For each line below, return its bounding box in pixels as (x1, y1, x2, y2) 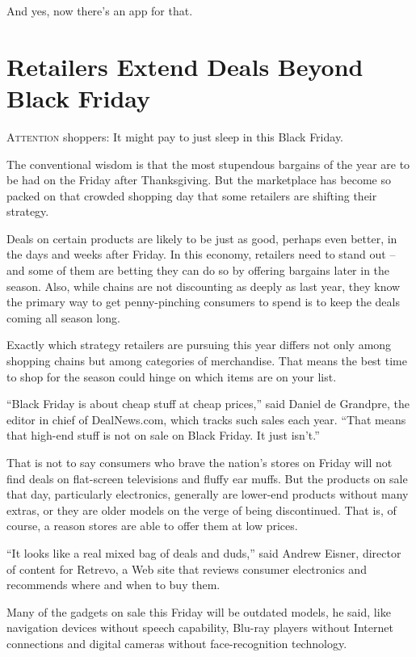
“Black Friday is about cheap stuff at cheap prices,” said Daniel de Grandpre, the (6, 395, 410, 412)
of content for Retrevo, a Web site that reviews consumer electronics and (6, 560, 367, 577)
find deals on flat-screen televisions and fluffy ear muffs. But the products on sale (6, 470, 408, 486)
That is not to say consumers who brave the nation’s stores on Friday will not (6, 454, 393, 470)
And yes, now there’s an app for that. (6, 2, 193, 19)
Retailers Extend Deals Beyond (6, 49, 363, 82)
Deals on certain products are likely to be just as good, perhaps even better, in (6, 230, 397, 246)
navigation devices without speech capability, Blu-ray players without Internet (6, 619, 393, 636)
